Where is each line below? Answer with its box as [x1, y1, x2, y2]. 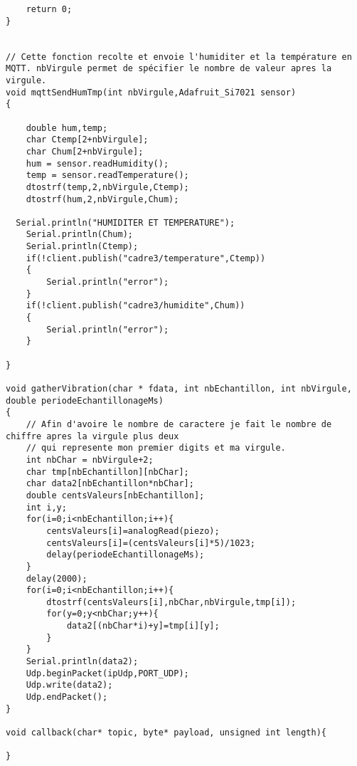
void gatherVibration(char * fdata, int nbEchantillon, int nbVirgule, [6, 384, 352, 394]
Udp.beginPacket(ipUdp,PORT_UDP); [26, 668, 189, 678]
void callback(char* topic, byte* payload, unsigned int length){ [6, 728, 327, 738]
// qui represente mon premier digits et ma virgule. [26, 443, 286, 453]
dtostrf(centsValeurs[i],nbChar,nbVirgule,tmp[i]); [46, 597, 297, 607]
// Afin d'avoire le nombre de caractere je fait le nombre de [26, 419, 332, 429]
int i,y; [26, 502, 67, 513]
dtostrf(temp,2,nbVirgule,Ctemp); [26, 182, 189, 192]
